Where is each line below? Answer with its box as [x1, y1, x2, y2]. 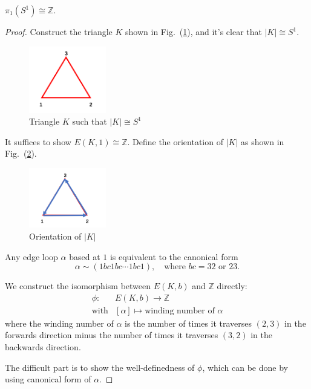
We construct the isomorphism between [5, 279, 151, 292]
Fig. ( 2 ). [5, 147, 37, 160]
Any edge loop [5, 250, 58, 263]
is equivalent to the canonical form [110, 250, 238, 263]
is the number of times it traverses [125, 316, 252, 329]
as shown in [240, 135, 284, 148]
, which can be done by [202, 361, 288, 373]
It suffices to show [5, 135, 71, 148]
